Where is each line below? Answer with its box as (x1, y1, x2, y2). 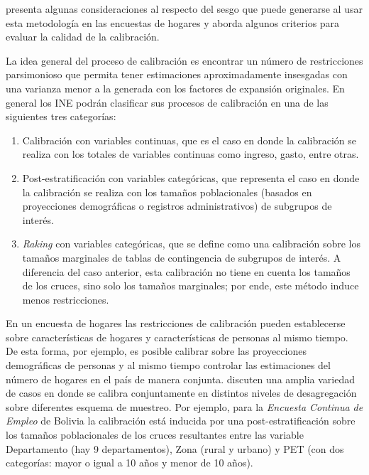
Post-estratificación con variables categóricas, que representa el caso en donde (22, 170, 360, 185)
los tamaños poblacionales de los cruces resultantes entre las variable (6, 427, 304, 442)
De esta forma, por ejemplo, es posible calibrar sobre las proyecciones (6, 343, 307, 358)
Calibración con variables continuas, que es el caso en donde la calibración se (22, 132, 357, 147)
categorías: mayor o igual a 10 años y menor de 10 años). (6, 455, 253, 470)
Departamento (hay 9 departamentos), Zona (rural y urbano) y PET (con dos (6, 441, 344, 456)
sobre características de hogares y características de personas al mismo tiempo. (6, 329, 348, 344)
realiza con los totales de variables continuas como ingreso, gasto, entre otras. (22, 146, 359, 161)
